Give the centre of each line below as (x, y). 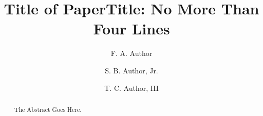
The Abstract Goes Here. (48, 109)
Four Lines (131, 28)
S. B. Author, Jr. (131, 70)
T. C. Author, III (131, 88)
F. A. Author (131, 53)
